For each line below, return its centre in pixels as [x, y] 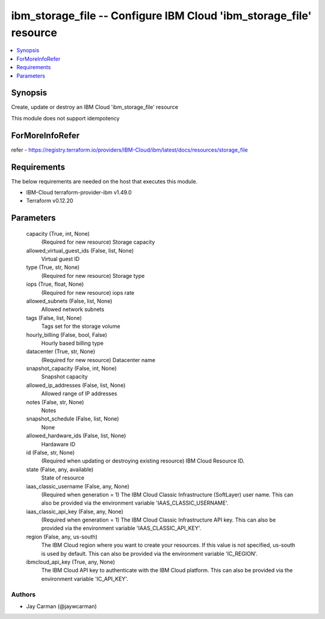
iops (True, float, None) [55, 284]
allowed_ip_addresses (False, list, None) [76, 385]
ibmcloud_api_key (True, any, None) [71, 562]
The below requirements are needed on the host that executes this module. [104, 181]
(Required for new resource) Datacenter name [98, 360]
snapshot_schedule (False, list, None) [73, 419]
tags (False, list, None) [54, 318]
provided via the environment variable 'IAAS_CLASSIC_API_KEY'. [121, 528]
